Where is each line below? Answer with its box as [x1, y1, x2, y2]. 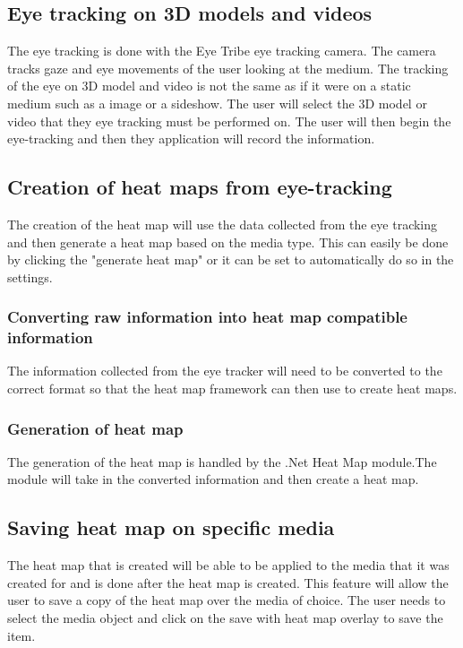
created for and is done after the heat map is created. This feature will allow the [7, 573, 449, 592]
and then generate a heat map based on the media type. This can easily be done [7, 232, 449, 251]
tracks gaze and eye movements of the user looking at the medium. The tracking [7, 58, 449, 77]
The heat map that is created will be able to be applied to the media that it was [7, 556, 450, 575]
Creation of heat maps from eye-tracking [7, 173, 392, 201]
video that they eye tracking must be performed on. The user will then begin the [7, 111, 451, 130]
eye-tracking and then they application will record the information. [7, 129, 375, 148]
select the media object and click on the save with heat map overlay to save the [7, 609, 443, 627]
